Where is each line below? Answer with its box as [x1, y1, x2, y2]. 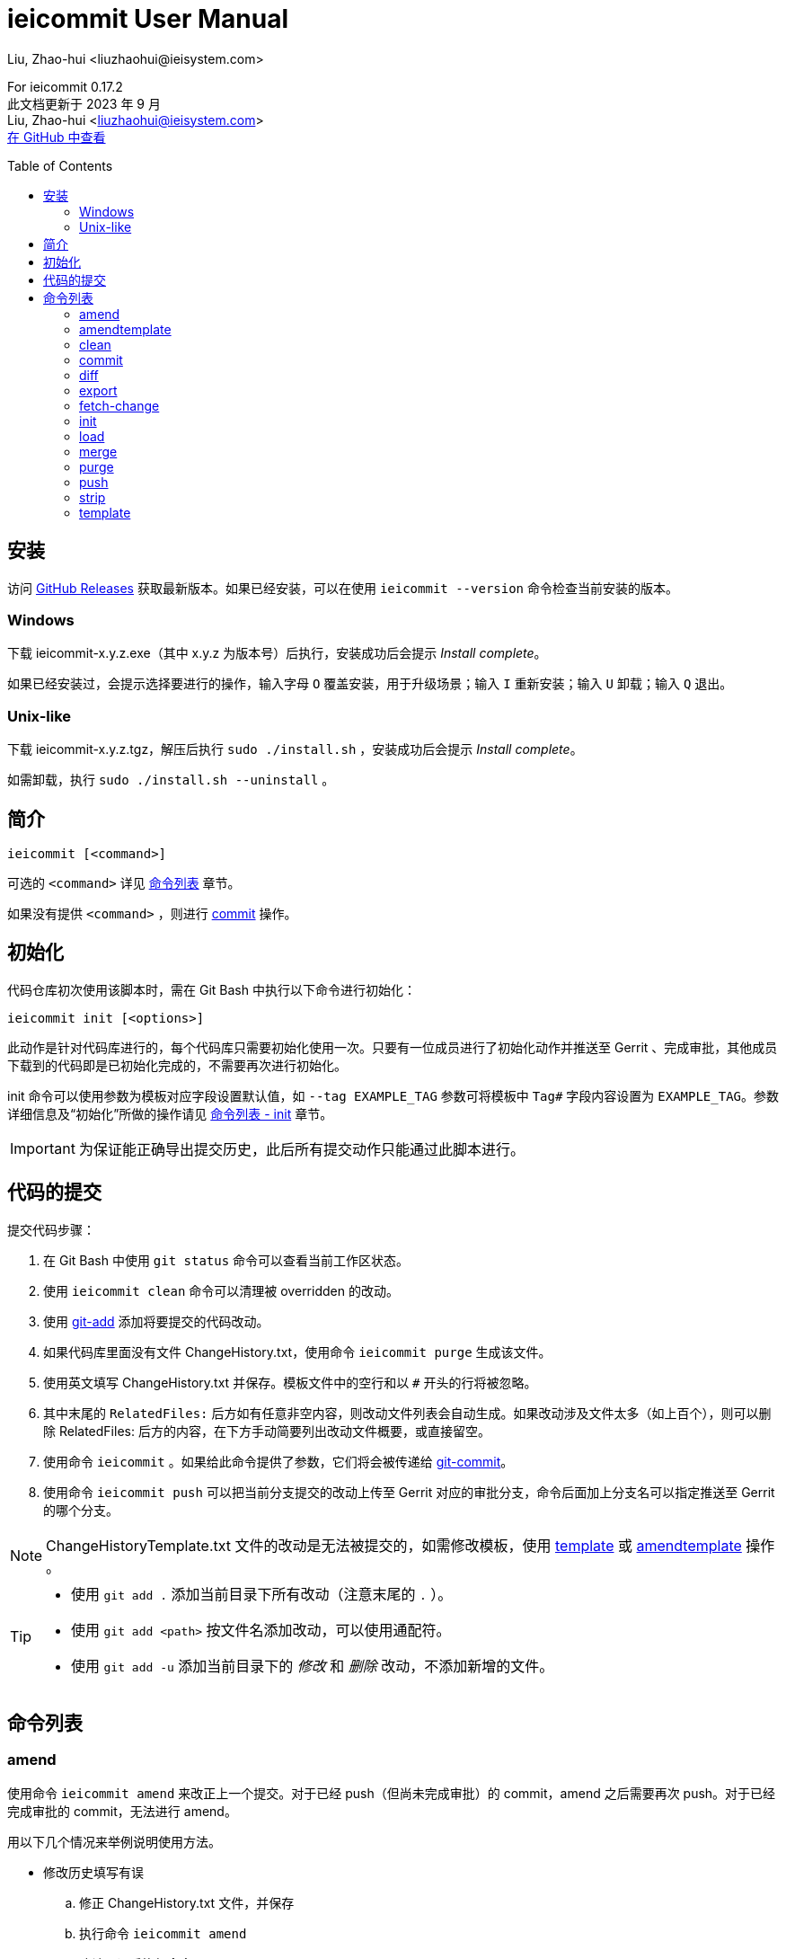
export [79, 382, 118, 398]
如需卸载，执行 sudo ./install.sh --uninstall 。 [7, 772, 335, 788]
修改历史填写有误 [43, 1864, 144, 1880]
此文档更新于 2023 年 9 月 [7, 95, 161, 111]
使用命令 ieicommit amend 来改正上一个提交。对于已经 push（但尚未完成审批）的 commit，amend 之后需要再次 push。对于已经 [7, 1785, 776, 1801]
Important [10, 1139, 75, 1157]
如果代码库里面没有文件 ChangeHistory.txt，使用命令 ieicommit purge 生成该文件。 [43, 1343, 552, 1360]
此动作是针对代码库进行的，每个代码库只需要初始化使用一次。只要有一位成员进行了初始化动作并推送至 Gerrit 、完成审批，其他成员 [7, 1039, 778, 1055]
